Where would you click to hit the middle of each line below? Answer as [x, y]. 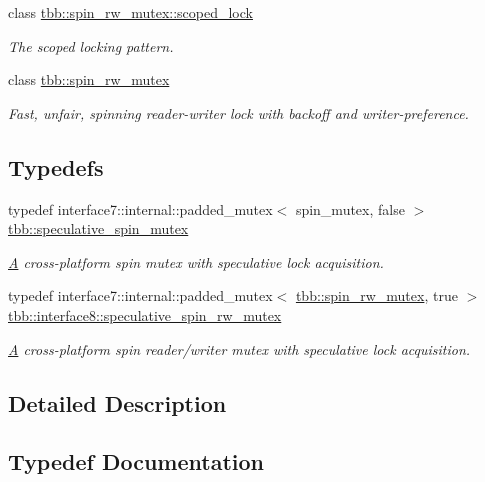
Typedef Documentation [136, 461]
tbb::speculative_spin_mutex [98, 228]
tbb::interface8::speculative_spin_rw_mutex [145, 314]
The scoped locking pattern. [91, 45]
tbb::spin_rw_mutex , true [376, 295]
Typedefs [56, 166]
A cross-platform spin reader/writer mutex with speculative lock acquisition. [239, 348]
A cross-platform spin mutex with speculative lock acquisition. [196, 261]
